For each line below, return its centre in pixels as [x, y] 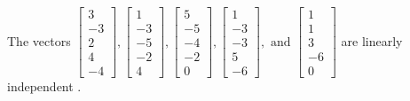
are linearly [372, 40]
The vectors [39, 40]
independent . [44, 86]
